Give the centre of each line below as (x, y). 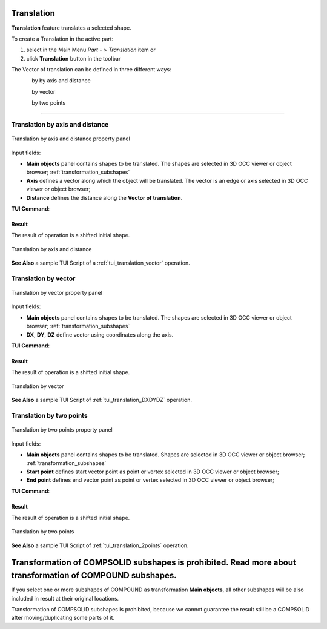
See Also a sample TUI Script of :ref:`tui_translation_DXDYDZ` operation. (102, 400)
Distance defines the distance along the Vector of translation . (104, 197)
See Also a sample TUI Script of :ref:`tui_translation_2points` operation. (100, 545)
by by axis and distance (61, 81)
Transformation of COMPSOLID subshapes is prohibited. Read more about (154, 563)
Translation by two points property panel (62, 430)
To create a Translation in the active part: (62, 39)
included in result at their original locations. (65, 598)
